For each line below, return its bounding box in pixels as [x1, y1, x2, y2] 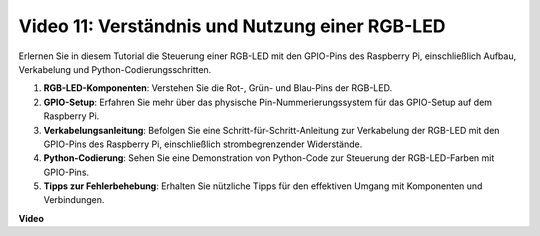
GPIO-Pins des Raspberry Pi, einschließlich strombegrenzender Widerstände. [43, 138, 363, 150]
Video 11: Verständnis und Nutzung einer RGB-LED [18, 15, 446, 37]
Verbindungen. [43, 194, 105, 206]
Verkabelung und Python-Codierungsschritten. [18, 63, 212, 75]
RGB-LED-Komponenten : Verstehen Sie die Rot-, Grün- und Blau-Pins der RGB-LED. [43, 82, 393, 94]
